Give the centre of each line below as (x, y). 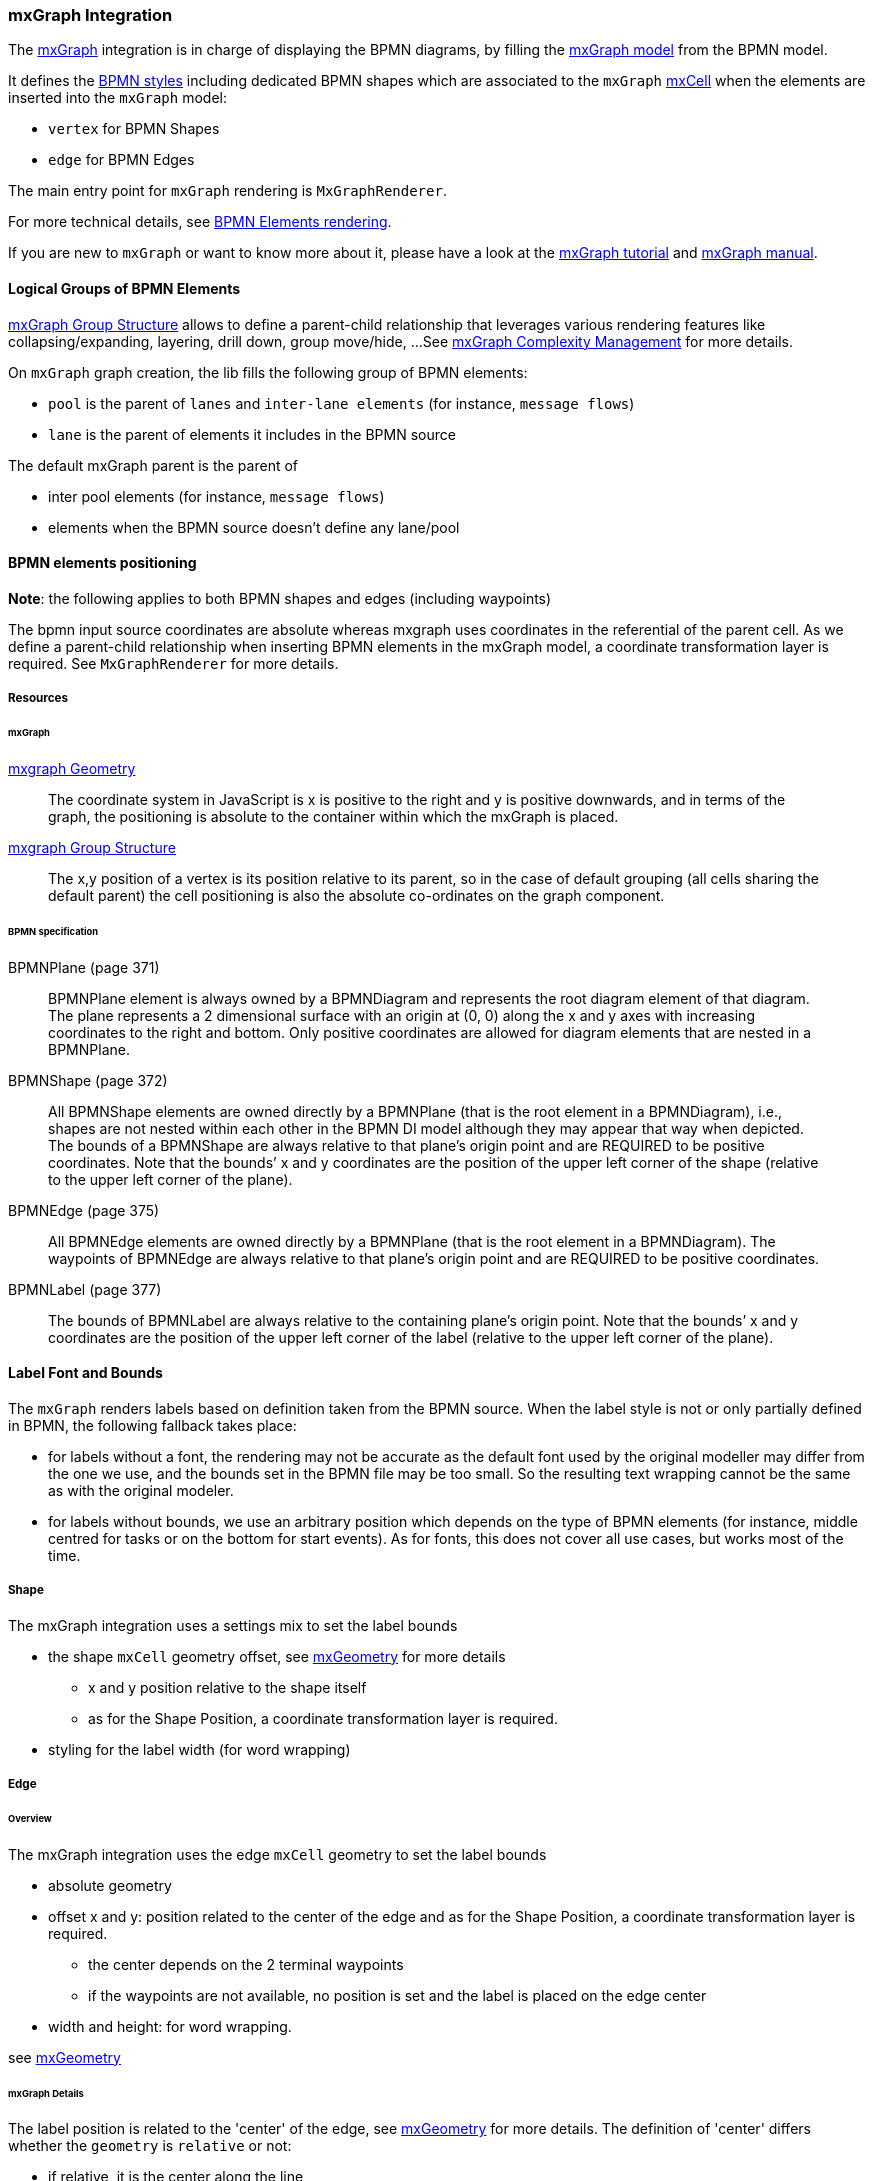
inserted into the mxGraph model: (117, 98)
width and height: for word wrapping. (170, 2026)
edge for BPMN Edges (121, 160)
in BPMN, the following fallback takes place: (152, 1425)
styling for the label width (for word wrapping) (199, 1749)
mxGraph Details (46, 2093)
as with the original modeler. (141, 1490)
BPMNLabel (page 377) (85, 1289)
